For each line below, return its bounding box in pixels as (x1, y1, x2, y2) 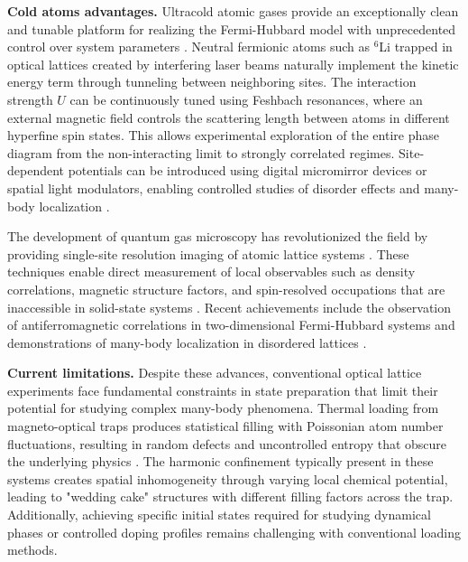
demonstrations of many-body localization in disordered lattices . (7, 333, 367, 351)
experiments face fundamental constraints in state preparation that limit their (7, 380, 438, 399)
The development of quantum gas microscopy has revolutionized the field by (7, 227, 428, 246)
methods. (7, 540, 58, 559)
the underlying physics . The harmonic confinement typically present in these (7, 452, 434, 471)
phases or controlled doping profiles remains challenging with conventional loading (7, 522, 461, 541)
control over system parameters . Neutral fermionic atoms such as (7, 37, 370, 56)
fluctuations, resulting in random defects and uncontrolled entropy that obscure (7, 434, 447, 453)
